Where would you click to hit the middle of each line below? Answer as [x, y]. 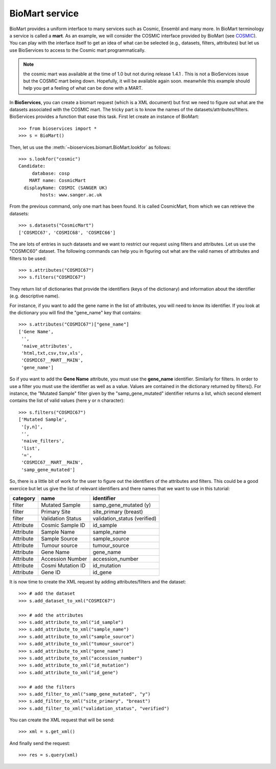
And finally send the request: [40, 743]
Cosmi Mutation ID [63, 565]
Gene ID [51, 573]
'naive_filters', [43, 441]
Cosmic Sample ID [63, 525]
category [24, 498]
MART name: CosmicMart [57, 180]
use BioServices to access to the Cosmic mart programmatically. [77, 50]
